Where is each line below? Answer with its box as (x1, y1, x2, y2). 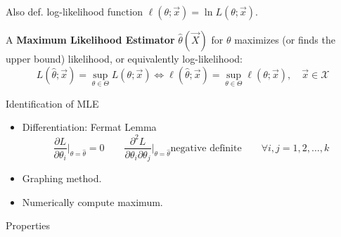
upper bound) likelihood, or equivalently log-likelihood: (6, 51, 243, 65)
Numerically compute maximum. (22, 194, 163, 209)
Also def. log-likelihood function (6, 4, 143, 18)
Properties (6, 218, 50, 233)
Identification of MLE (6, 96, 99, 110)
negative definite (170, 143, 242, 153)
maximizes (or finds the (234, 32, 335, 46)
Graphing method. (22, 171, 102, 186)
